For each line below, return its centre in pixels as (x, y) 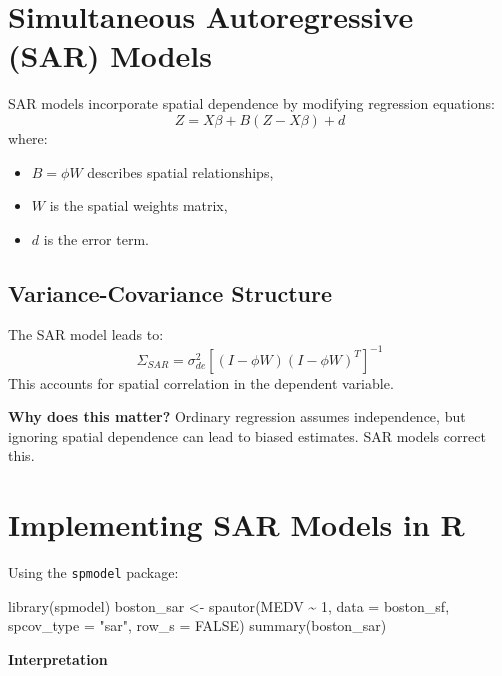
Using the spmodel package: (93, 572)
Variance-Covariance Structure (170, 292)
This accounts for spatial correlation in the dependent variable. (201, 382)
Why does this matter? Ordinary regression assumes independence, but (237, 416)
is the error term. (96, 238)
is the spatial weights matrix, (138, 205)
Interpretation (58, 658)
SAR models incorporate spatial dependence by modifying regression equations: (251, 103)
